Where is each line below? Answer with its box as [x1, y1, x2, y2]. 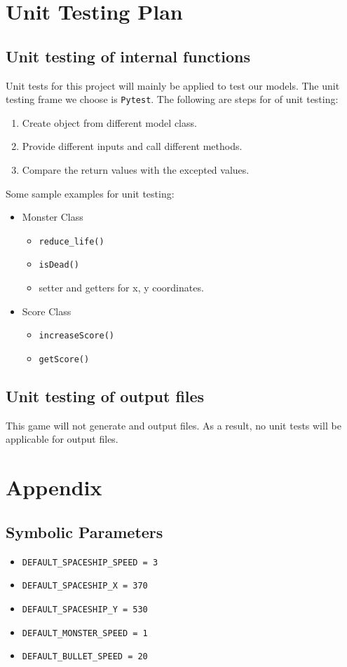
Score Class [22, 303, 72, 318]
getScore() [39, 354, 90, 364]
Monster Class [22, 209, 83, 224]
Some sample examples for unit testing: [6, 186, 175, 200]
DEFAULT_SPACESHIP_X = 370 [22, 581, 148, 591]
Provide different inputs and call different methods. [22, 139, 243, 153]
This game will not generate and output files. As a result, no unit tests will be [6, 418, 341, 432]
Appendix [6, 473, 102, 502]
